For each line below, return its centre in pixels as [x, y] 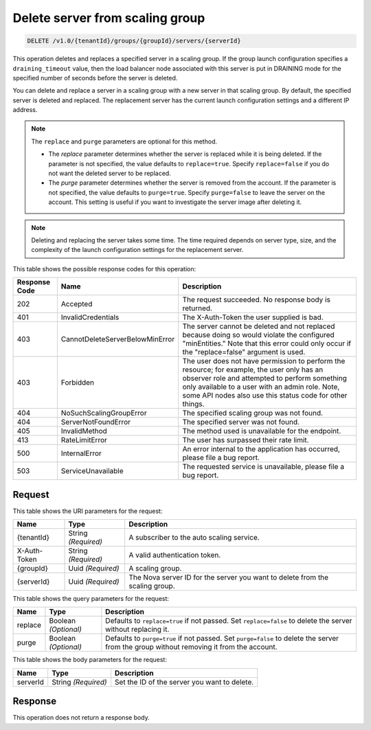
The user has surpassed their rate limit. [246, 440]
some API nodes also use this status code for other [265, 396]
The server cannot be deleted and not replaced [259, 326]
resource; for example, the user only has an [253, 369]
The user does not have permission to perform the [264, 361]
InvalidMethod [84, 431]
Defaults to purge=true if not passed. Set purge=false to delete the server [222, 639]
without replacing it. [137, 630]
